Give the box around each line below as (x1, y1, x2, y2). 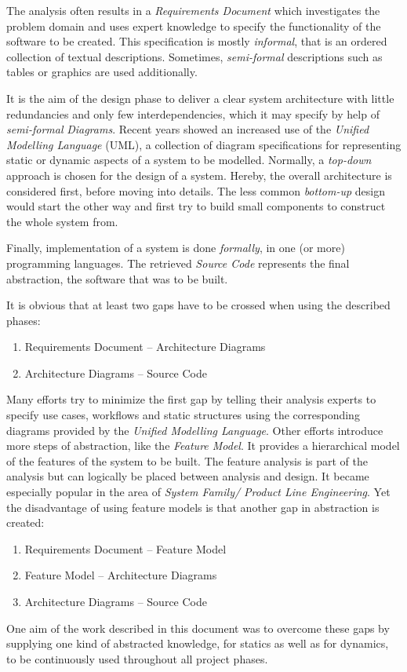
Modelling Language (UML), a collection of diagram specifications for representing (6, 136, 402, 152)
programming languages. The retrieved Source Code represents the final (6, 254, 350, 271)
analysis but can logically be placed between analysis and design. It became (6, 468, 369, 484)
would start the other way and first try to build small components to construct (6, 198, 386, 214)
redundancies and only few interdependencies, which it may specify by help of (6, 105, 380, 122)
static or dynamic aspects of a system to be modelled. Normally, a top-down (6, 152, 372, 168)
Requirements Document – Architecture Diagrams (24, 338, 266, 355)
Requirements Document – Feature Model (24, 540, 227, 557)
